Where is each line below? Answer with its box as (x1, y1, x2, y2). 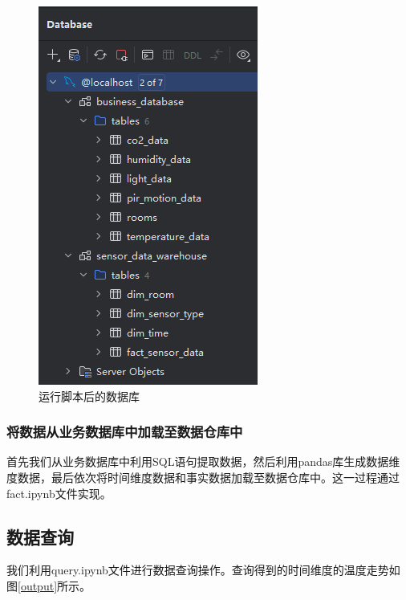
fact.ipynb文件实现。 (6, 484, 112, 501)
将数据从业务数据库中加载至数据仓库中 (6, 422, 243, 442)
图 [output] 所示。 (6, 577, 91, 594)
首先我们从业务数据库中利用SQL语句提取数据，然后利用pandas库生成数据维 (6, 453, 400, 470)
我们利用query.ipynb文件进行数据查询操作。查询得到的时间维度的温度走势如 (6, 561, 400, 578)
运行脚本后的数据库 (39, 387, 140, 404)
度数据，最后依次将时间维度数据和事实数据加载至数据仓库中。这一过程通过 (6, 469, 400, 485)
